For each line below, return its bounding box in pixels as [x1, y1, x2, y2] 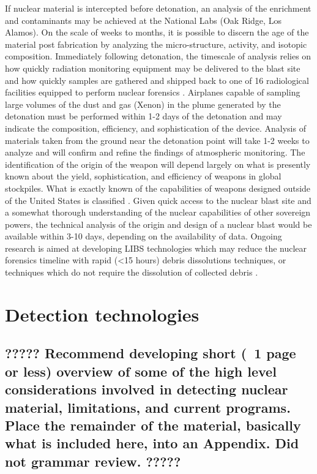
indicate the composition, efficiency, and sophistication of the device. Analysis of [5, 121, 306, 134]
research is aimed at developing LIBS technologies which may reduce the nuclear [5, 241, 307, 254]
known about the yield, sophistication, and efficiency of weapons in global [5, 170, 282, 182]
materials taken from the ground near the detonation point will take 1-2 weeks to [5, 134, 310, 146]
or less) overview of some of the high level [5, 361, 277, 380]
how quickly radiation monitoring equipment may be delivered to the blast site [5, 61, 300, 74]
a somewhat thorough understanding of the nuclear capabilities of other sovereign [5, 206, 311, 219]
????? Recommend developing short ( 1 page [5, 344, 296, 363]
